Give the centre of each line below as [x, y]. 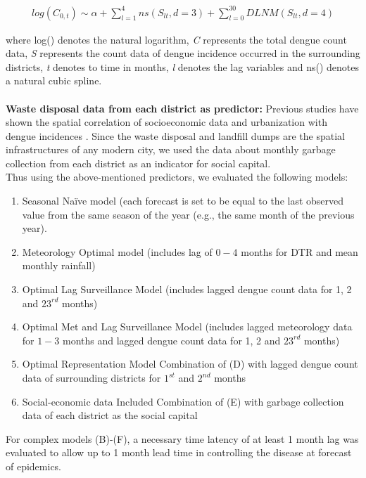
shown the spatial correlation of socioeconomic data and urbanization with [166, 122]
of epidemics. [34, 466]
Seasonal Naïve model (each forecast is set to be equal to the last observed [183, 201]
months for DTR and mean [299, 251]
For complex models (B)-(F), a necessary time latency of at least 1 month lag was [182, 438]
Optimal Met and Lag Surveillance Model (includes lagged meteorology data [187, 327]
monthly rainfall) [59, 265]
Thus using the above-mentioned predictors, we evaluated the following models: [177, 177]
